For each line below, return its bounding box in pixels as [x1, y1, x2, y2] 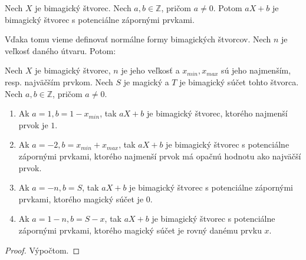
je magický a [123, 75, 169, 88]
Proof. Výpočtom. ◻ [5, 244, 80, 256]
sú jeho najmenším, [221, 64, 291, 76]
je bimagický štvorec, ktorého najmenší [147, 107, 288, 119]
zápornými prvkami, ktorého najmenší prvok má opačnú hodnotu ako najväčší [18, 149, 301, 162]
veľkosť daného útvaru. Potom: [5, 44, 116, 56]
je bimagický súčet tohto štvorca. [179, 75, 299, 88]
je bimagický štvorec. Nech [35, 2, 131, 14]
